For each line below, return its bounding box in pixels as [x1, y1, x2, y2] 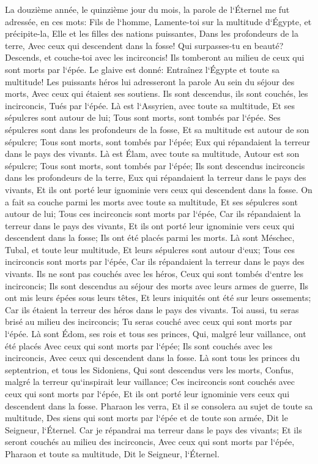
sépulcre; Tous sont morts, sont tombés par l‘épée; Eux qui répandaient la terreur [5, 135, 311, 148]
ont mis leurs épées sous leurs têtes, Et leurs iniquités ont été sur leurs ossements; [5, 291, 311, 304]
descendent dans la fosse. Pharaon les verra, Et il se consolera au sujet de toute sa [5, 399, 313, 412]
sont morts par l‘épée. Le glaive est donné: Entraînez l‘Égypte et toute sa [5, 63, 279, 75]
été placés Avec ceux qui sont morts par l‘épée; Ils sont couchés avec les [5, 339, 273, 352]
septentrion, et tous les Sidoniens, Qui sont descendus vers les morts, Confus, [5, 363, 294, 376]
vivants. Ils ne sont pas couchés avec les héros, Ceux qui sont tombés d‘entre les [5, 267, 304, 280]
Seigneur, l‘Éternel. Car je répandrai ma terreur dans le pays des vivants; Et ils [5, 423, 302, 436]
